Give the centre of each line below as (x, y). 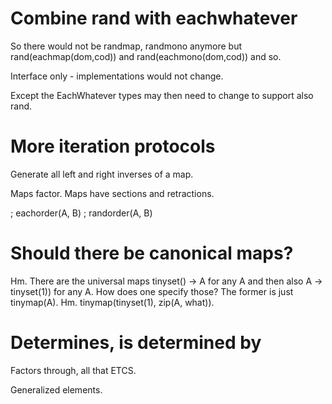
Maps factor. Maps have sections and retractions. (112, 193)
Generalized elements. (56, 389)
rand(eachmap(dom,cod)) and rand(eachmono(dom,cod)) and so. (146, 56)
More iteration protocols (113, 146)
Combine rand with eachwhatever (154, 18)
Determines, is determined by (136, 343)
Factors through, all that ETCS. (73, 370)
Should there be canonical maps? (152, 253)
